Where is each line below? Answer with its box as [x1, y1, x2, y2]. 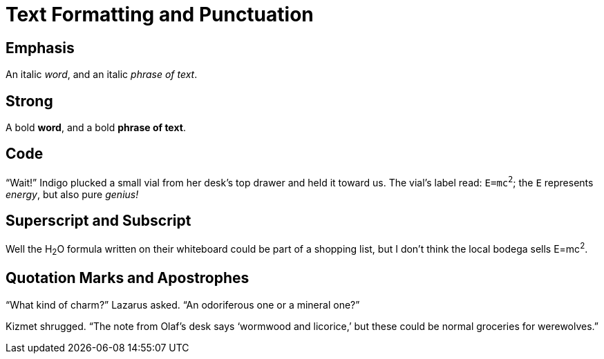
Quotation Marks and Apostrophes [6, 269, 249, 287]
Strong [6, 92, 53, 110]
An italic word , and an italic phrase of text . [6, 68, 198, 81]
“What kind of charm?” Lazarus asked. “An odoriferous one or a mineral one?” [6, 298, 360, 311]
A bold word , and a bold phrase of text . [6, 122, 186, 134]
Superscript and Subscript [6, 211, 191, 229]
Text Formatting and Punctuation [6, 3, 314, 26]
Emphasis [6, 39, 75, 57]
